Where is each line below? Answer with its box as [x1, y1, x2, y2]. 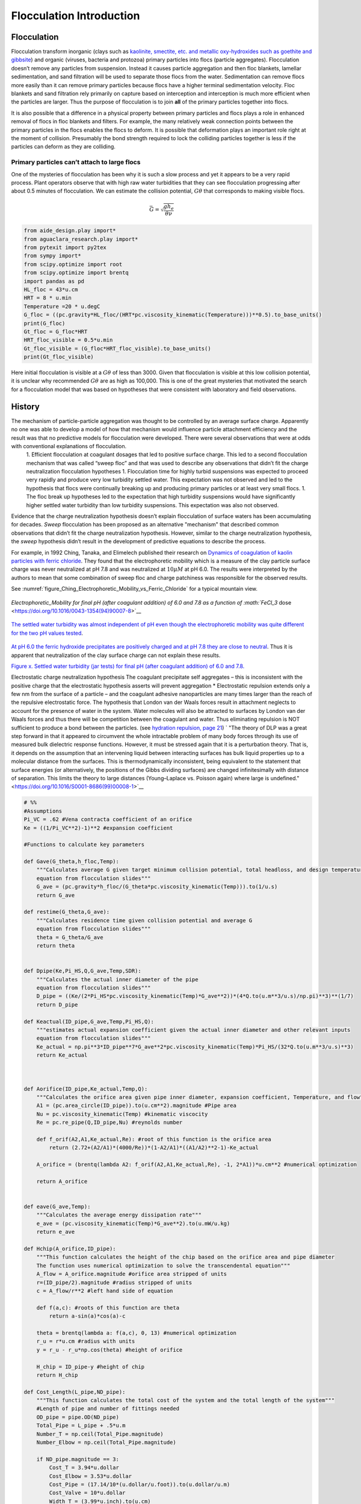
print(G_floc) [23, 319, 66, 327]
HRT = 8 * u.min [23, 295, 72, 301]
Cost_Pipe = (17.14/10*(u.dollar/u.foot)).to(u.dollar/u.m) [49, 1481, 230, 1488]
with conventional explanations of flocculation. [11, 442, 127, 449]
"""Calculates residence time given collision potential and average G [36, 917, 253, 923]
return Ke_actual [36, 1052, 88, 1059]
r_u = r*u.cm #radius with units [36, 1338, 135, 1345]
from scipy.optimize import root [23, 260, 123, 268]
